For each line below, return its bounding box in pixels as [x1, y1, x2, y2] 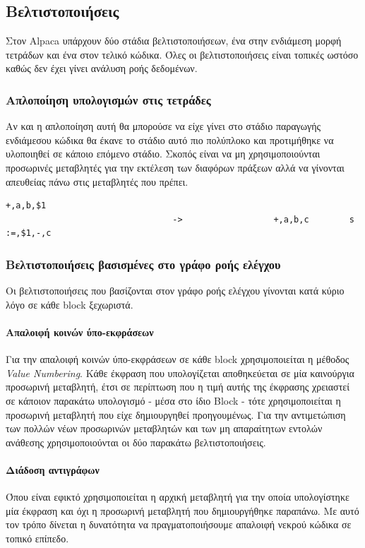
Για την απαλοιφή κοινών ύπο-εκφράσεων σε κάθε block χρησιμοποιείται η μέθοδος [6, 352, 349, 367]
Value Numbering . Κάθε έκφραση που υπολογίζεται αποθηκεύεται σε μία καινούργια [6, 365, 354, 380]
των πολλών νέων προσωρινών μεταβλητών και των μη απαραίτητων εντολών [6, 421, 323, 436]
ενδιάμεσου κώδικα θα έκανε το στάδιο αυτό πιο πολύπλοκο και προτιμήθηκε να [6, 132, 334, 147]
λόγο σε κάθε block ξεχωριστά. [6, 297, 133, 311]
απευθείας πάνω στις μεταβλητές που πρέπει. [6, 174, 189, 189]
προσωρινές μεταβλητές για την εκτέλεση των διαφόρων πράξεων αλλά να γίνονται [6, 160, 345, 174]
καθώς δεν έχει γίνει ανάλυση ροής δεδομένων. [6, 61, 198, 76]
